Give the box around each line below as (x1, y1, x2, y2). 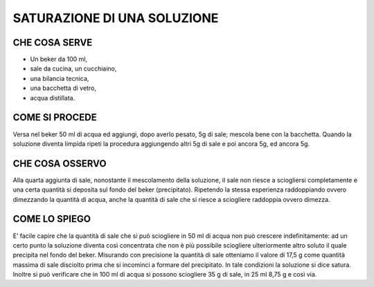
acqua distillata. (30, 93, 75, 102)
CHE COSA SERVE (12, 37, 93, 48)
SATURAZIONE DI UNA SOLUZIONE (12, 10, 219, 26)
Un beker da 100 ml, (30, 55, 88, 64)
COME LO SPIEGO (12, 213, 91, 225)
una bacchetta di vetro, (30, 84, 97, 93)
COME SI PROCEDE (12, 111, 97, 124)
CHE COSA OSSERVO (12, 158, 107, 169)
